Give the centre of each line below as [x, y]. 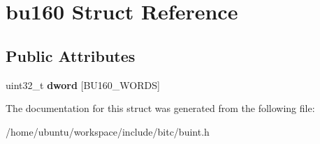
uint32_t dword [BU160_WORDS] [83, 85]
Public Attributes [71, 55]
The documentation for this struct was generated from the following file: [160, 108]
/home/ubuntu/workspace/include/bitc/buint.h [108, 131]
